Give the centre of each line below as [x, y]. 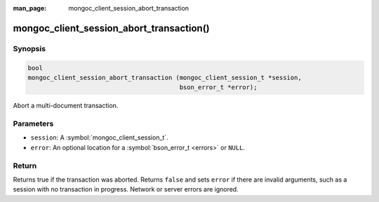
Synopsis [29, 48]
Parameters [33, 124]
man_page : [30, 8]
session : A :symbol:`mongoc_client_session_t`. [99, 137]
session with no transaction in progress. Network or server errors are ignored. [126, 189]
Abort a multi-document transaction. [66, 106]
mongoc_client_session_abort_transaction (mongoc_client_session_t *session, [165, 78]
